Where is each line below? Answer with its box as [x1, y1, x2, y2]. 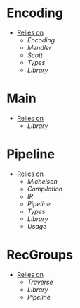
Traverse [27, 278, 53, 286]
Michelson [27, 177, 58, 185]
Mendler [27, 43, 52, 52]
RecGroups [6, 247, 73, 263]
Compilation [27, 184, 63, 193]
